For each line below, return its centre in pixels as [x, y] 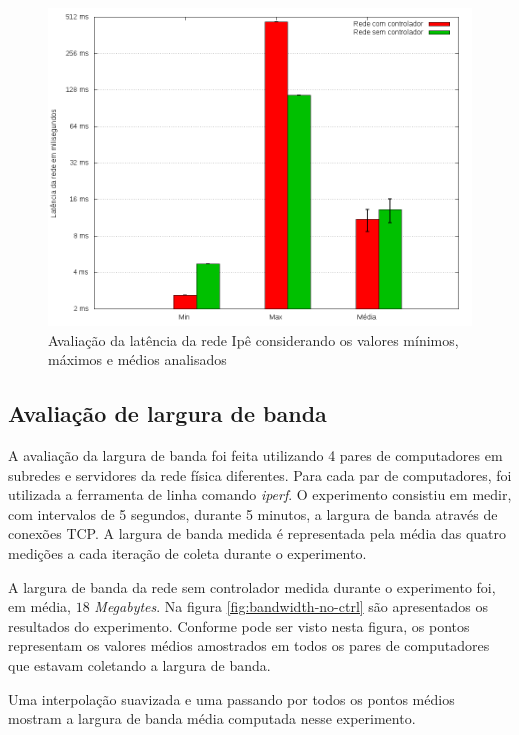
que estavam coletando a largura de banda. [139, 664]
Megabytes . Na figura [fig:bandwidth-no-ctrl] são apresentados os [291, 606]
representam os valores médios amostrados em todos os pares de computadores [249, 645]
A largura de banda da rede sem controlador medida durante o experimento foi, [252, 586]
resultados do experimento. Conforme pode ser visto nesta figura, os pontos [239, 625]
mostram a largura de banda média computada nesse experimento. [212, 718]
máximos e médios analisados [137, 359]
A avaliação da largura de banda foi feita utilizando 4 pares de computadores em [255, 454]
